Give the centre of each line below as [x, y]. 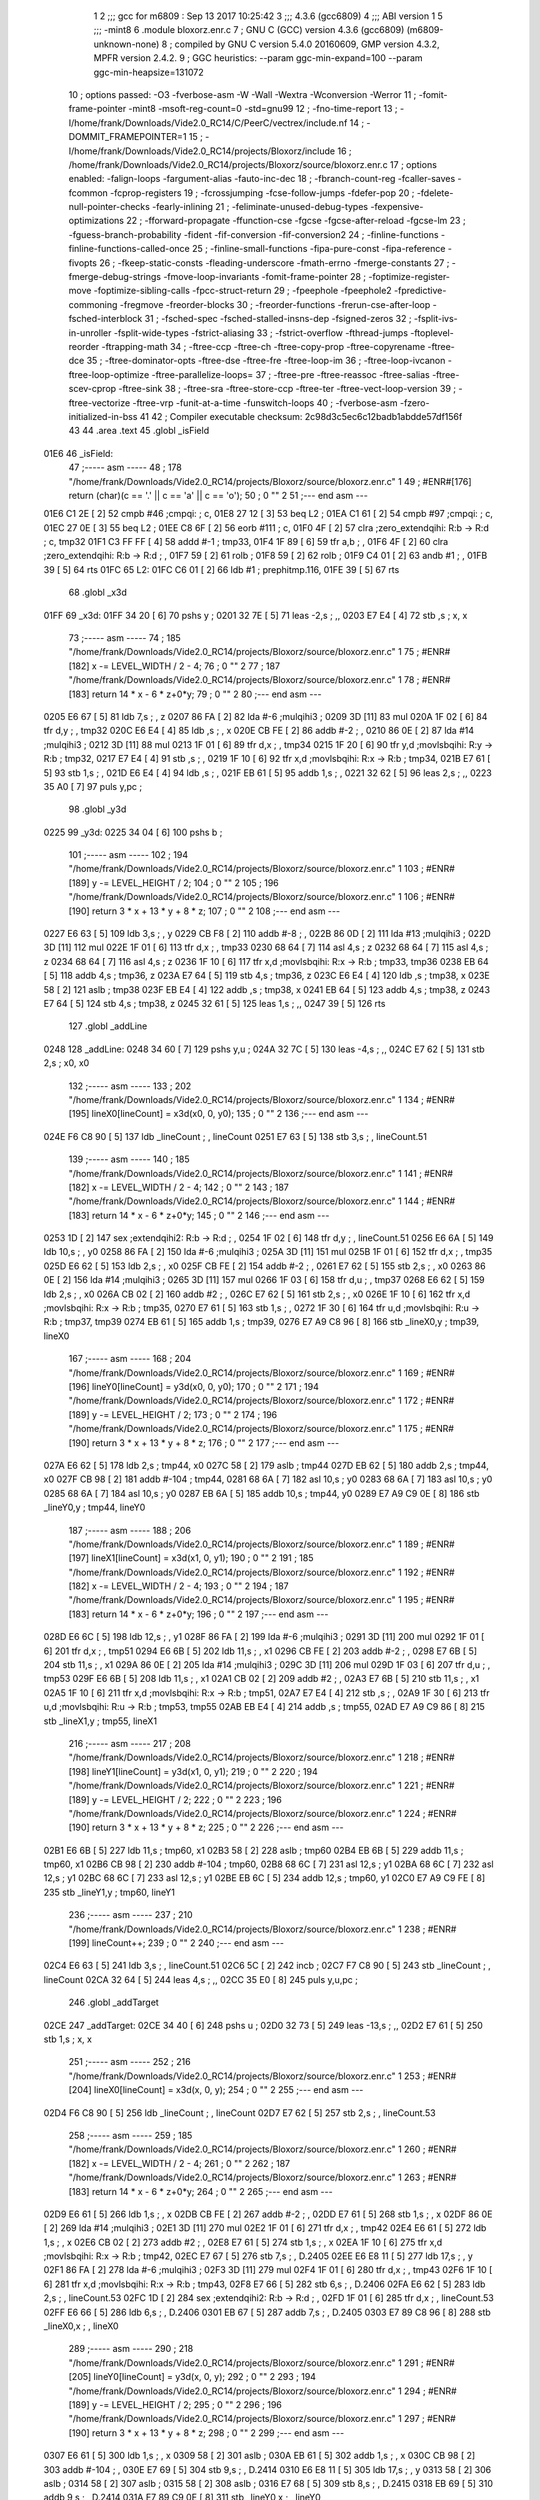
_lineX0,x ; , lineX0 [81, 2326]
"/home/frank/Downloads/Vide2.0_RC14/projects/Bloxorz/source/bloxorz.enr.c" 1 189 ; [246, 1544]
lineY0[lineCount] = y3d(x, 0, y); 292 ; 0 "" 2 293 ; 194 [205, 2377]
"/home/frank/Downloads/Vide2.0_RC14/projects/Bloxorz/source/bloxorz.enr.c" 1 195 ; [246, 1600]
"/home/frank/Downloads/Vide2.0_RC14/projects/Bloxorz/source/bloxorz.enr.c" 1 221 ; [246, 1786]
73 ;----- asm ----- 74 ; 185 [125, 638]
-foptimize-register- [409, 277]
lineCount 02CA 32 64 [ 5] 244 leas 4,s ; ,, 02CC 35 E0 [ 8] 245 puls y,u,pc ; [201, 1979]
